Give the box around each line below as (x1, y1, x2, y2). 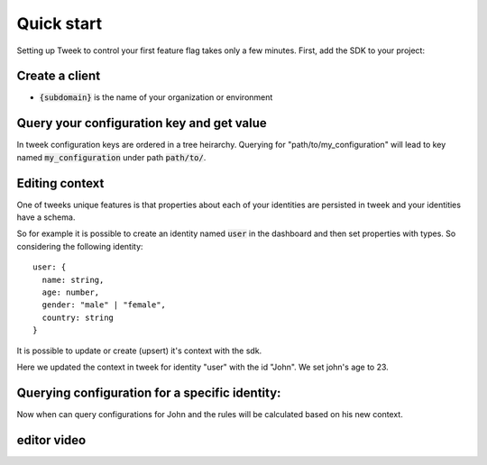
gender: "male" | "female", (41, 300, 167, 310)
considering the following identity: (16, 241, 143, 251)
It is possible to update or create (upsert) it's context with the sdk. (16, 345, 262, 356)
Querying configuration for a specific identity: (16, 385, 281, 400)
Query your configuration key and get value (16, 115, 267, 131)
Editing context (16, 176, 105, 191)
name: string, (41, 275, 105, 285)
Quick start (16, 14, 103, 33)
